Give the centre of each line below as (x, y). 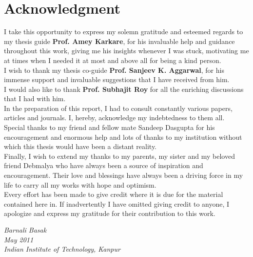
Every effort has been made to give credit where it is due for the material (114, 194)
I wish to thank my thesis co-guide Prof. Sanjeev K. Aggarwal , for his (114, 70)
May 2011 (19, 239)
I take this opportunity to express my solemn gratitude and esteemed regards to (124, 32)
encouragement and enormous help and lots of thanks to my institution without (123, 137)
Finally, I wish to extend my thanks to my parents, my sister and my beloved (119, 156)
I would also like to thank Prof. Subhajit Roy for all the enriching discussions (124, 89)
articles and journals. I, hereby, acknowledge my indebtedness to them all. (114, 118)
